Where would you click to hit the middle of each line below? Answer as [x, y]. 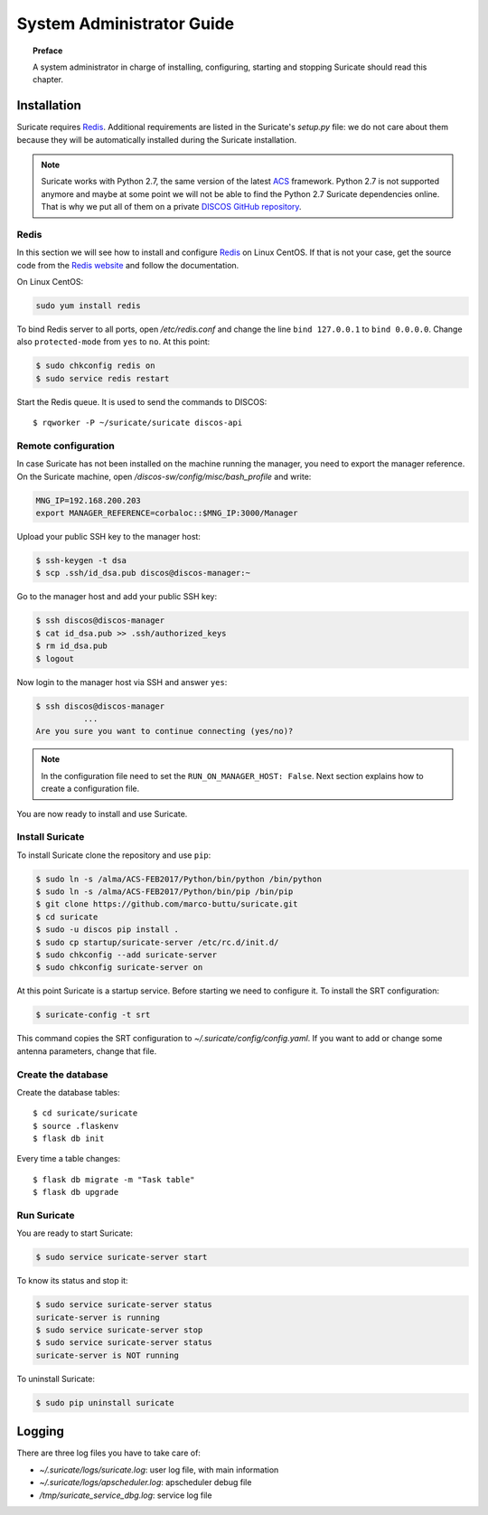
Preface [48, 51]
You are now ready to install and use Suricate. [102, 814]
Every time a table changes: [69, 1159]
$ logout [55, 659]
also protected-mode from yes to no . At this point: [113, 342]
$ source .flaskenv [76, 1126]
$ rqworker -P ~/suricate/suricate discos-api [138, 423]
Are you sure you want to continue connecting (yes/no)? [164, 731]
